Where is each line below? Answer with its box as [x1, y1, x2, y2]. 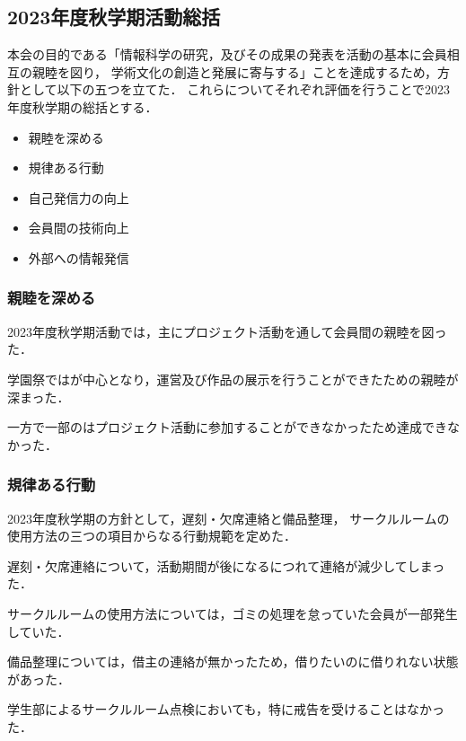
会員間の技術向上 [28, 218, 129, 237]
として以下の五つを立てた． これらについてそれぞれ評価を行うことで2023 [19, 80, 450, 99]
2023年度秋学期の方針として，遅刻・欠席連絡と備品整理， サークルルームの [7, 508, 450, 527]
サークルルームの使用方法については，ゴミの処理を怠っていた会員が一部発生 [7, 604, 458, 622]
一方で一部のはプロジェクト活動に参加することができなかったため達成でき [7, 418, 447, 437]
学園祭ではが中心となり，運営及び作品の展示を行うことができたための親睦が [7, 369, 459, 388]
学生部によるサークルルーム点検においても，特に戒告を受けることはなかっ [7, 700, 445, 719]
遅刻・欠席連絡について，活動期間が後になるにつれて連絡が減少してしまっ [7, 556, 445, 575]
